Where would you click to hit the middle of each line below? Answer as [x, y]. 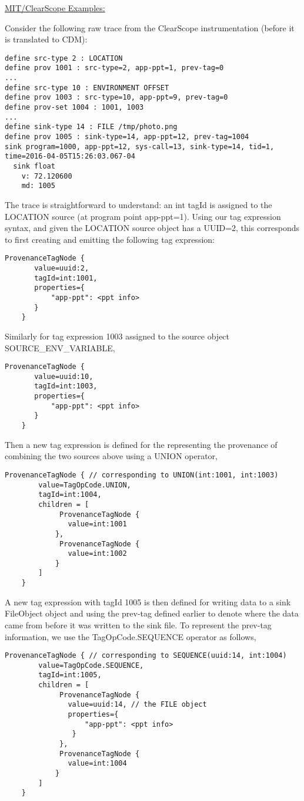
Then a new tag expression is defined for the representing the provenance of [141, 444]
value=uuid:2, [62, 268]
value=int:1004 [97, 764]
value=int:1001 [97, 524]
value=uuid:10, [64, 376]
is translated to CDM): [46, 39]
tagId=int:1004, [70, 495]
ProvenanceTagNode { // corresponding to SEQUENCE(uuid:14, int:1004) [146, 656]
